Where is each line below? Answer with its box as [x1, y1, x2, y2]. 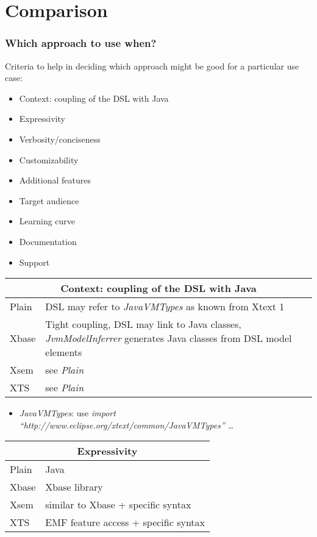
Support [19, 255, 50, 268]
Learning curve [19, 215, 76, 227]
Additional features [19, 174, 91, 187]
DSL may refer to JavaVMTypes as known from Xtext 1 [45, 299, 285, 314]
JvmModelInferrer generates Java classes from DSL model [45, 331, 292, 346]
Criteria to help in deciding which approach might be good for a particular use [5, 59, 299, 72]
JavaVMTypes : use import [19, 407, 116, 419]
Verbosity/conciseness [19, 132, 101, 145]
